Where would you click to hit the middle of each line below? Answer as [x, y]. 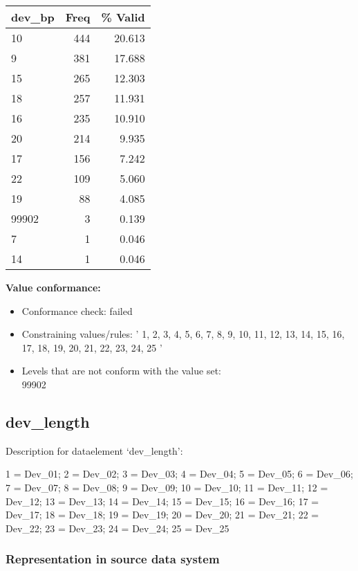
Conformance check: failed [77, 310]
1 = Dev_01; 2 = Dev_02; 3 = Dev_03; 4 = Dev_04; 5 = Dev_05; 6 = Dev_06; [179, 474]
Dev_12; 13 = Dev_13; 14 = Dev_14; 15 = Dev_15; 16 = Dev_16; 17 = [162, 501]
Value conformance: [53, 287]
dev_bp [33, 17]
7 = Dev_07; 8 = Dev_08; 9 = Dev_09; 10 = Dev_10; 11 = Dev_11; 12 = [167, 487]
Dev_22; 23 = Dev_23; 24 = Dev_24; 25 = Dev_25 [117, 528]
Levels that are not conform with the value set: [121, 371]
